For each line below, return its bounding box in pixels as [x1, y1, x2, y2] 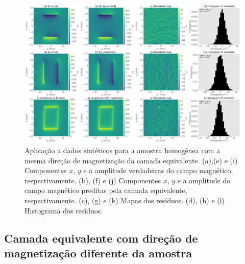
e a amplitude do [177, 175, 231, 185]
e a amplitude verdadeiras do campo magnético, [83, 165, 233, 176]
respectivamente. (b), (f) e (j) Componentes [24, 175, 161, 185]
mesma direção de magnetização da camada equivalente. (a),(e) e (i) [24, 155, 238, 165]
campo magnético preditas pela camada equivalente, [24, 185, 187, 196]
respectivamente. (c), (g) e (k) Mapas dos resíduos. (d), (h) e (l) [24, 195, 225, 206]
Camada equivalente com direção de [4, 230, 198, 246]
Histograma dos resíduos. [24, 205, 103, 215]
